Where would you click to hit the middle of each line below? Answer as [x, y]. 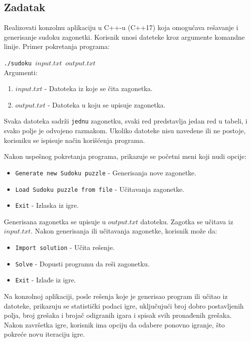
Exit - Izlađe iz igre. [46, 280]
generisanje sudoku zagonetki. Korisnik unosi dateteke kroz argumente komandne [125, 37]
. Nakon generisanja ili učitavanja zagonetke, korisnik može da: [124, 231]
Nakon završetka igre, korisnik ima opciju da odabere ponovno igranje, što [114, 324]
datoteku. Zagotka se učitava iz [187, 221]
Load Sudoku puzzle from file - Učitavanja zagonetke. [100, 189]
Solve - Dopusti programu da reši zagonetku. [82, 263]
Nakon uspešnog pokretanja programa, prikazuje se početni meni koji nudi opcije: [125, 156]
